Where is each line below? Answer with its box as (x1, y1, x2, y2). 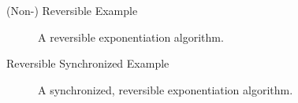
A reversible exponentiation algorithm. (38, 28, 224, 45)
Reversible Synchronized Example (6, 55, 169, 72)
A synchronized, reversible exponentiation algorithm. (38, 81, 293, 97)
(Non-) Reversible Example (6, 2, 138, 18)
